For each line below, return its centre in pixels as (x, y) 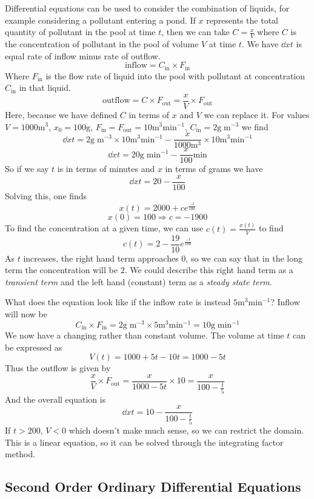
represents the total (242, 20)
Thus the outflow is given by (58, 368)
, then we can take (195, 32)
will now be (26, 313)
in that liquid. (45, 88)
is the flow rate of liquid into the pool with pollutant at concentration (175, 75)
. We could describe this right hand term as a (209, 270)
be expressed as (34, 347)
